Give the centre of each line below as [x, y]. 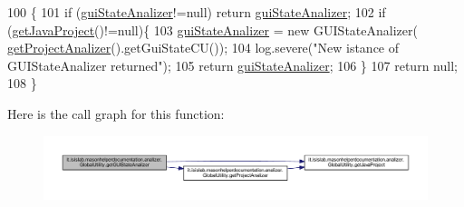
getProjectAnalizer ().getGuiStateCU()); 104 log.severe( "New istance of [203, 48]
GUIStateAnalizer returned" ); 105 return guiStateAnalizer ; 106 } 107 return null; [232, 65]
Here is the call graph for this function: [116, 113]
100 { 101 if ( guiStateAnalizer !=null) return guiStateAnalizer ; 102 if [197, 12]
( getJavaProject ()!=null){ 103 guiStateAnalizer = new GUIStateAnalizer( [213, 30]
